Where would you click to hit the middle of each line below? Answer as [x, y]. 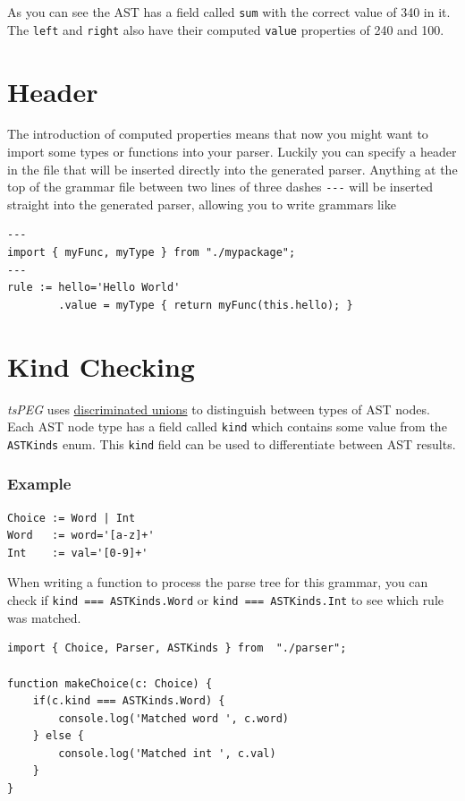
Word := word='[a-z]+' [81, 536]
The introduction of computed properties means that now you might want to [218, 134]
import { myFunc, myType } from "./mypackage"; [152, 253]
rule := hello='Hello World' [94, 288]
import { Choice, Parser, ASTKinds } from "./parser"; [177, 648]
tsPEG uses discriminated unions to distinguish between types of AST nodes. [219, 409]
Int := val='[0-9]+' [78, 553]
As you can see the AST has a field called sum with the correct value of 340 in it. [229, 12]
